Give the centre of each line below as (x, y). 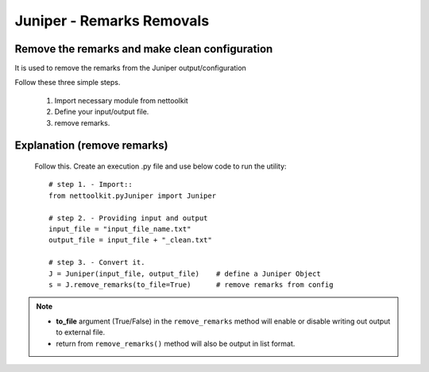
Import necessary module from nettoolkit (121, 100)
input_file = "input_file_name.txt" (120, 229)
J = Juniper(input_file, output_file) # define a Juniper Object (185, 273)
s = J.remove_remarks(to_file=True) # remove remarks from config (191, 285)
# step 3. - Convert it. (97, 263)
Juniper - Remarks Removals (112, 21)
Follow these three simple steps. (68, 83)
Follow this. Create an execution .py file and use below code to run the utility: (160, 166)
